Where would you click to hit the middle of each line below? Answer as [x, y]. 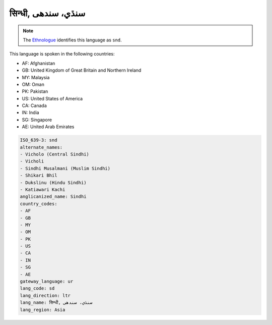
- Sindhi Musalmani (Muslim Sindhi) [65, 168]
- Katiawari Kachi [43, 189]
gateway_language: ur [47, 282]
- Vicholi [32, 161]
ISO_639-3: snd [39, 140]
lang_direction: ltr [45, 295]
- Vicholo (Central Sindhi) [54, 154]
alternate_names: [41, 147]
